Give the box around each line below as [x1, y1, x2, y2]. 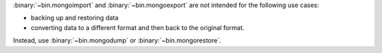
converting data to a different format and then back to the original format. [30, 23, 245, 31]
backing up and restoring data [30, 14, 119, 22]
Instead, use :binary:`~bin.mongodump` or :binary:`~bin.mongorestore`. [13, 36, 222, 45]
